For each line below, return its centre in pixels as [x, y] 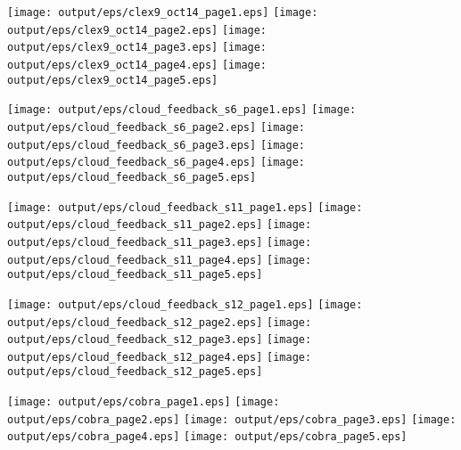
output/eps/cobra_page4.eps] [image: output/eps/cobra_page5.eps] [207, 437]
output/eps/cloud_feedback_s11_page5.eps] [135, 275]
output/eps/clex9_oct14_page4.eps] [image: [137, 65]
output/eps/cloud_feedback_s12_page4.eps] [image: [160, 357]
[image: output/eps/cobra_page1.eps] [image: [144, 402]
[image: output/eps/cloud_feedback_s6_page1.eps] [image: [182, 110]
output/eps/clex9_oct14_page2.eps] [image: [137, 30]
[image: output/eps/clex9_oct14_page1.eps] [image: [163, 12]
